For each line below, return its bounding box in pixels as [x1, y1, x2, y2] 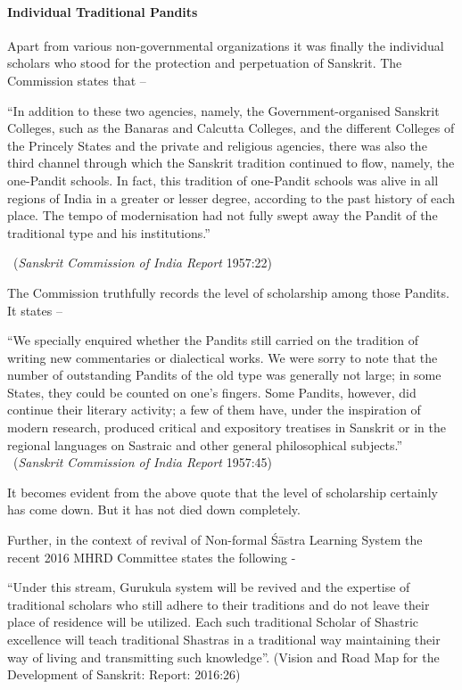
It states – [7, 300, 62, 319]
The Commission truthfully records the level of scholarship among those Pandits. [7, 283, 450, 301]
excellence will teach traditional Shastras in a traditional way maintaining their [7, 630, 441, 649]
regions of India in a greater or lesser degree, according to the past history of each [7, 188, 455, 207]
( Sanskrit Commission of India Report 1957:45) [12, 453, 272, 472]
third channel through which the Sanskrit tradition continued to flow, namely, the [7, 153, 455, 172]
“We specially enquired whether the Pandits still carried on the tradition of [7, 331, 419, 349]
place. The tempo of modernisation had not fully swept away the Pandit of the [7, 206, 438, 225]
